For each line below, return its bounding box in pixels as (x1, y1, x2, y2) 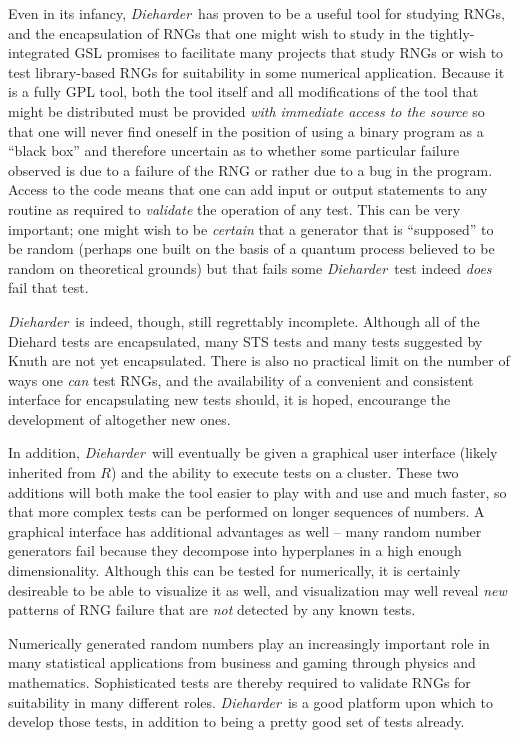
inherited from (8, 462, 96, 483)
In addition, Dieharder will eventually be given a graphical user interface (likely (8, 442, 498, 463)
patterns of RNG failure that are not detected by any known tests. (8, 599, 416, 620)
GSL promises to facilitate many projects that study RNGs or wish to (74, 42, 504, 63)
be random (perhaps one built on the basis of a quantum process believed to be (8, 238, 495, 259)
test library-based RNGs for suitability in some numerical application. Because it (8, 61, 505, 82)
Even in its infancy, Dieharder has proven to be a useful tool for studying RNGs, (8, 3, 505, 23)
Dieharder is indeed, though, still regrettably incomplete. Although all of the (8, 310, 480, 331)
